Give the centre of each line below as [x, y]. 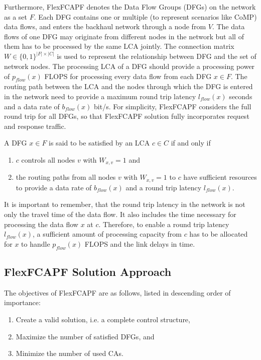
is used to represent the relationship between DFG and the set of [157, 56]
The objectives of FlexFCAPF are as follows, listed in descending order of [117, 292]
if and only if [191, 143]
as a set [16, 16]
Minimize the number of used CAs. [70, 353]
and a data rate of [32, 106]
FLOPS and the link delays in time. [140, 243]
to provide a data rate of [54, 187]
